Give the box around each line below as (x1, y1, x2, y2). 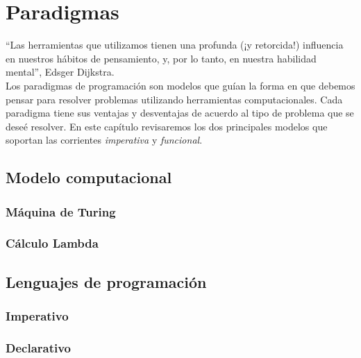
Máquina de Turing (6, 203, 116, 220)
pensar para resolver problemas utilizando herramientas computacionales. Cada (6, 92, 343, 106)
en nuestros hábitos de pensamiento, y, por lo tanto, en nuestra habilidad (6, 51, 317, 65)
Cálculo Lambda (6, 235, 99, 252)
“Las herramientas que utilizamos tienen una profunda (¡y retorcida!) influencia (6, 37, 344, 52)
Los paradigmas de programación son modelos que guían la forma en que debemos (6, 78, 355, 92)
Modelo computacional (6, 167, 172, 188)
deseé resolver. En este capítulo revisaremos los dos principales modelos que (6, 119, 328, 133)
